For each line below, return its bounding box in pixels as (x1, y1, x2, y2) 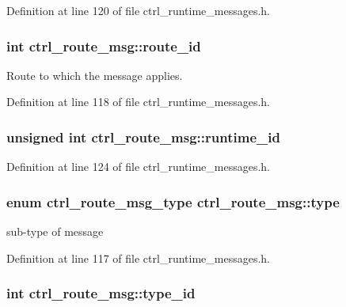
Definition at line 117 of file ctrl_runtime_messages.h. (6, 249, 271, 266)
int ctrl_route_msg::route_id (6, 36, 201, 55)
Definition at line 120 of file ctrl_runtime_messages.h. (6, 2, 271, 18)
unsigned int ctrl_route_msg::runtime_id (6, 127, 280, 146)
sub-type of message (6, 223, 104, 240)
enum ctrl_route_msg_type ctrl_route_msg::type (6, 191, 340, 211)
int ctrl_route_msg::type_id (6, 283, 196, 303)
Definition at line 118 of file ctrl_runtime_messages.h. (6, 93, 271, 110)
